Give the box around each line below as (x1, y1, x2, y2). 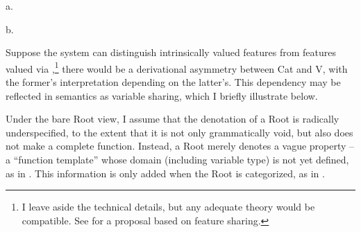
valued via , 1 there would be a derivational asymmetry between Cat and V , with (6, 59, 348, 75)
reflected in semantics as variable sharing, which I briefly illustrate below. (6, 88, 318, 102)
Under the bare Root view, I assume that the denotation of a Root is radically (6, 111, 339, 126)
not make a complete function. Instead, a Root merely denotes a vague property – (6, 139, 355, 153)
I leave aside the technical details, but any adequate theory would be (22, 199, 315, 214)
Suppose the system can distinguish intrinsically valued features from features (6, 45, 337, 60)
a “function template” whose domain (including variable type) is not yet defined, (6, 152, 349, 166)
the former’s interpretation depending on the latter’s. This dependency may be (6, 75, 341, 89)
